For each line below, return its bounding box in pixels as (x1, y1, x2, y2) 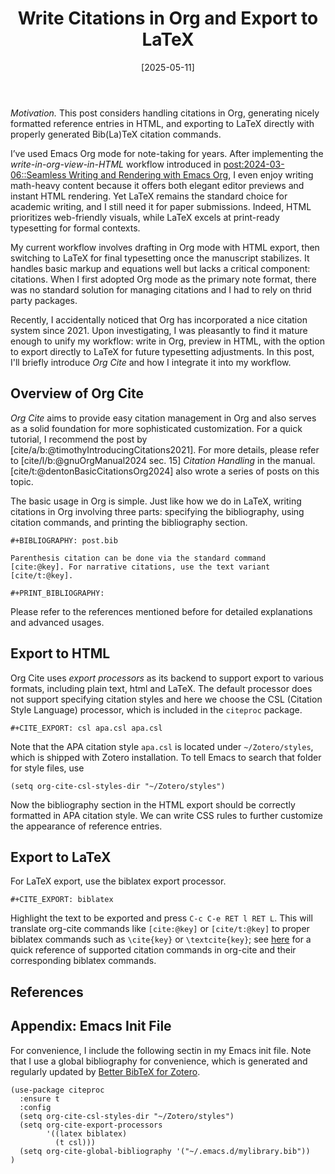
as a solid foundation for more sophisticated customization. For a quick (10, 422, 303, 434)
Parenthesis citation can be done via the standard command (10, 553, 267, 563)
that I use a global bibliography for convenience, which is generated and (10, 1055, 308, 1067)
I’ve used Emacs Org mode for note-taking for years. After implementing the (10, 147, 324, 159)
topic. (10, 475, 34, 487)
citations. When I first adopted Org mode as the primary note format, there (10, 273, 317, 285)
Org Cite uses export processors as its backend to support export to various (10, 672, 324, 684)
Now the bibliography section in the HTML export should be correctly (10, 798, 296, 811)
